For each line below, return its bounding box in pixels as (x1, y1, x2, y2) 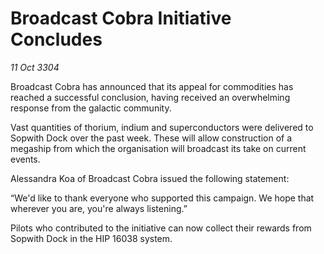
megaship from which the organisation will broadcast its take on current (10, 142, 307, 154)
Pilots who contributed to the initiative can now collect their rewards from (10, 222, 312, 234)
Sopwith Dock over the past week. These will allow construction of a (10, 132, 293, 144)
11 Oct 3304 (10, 61, 60, 73)
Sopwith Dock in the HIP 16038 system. (10, 232, 173, 244)
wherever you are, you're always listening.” (10, 202, 188, 214)
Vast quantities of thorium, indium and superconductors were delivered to (10, 121, 314, 133)
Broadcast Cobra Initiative (10, 7, 232, 30)
